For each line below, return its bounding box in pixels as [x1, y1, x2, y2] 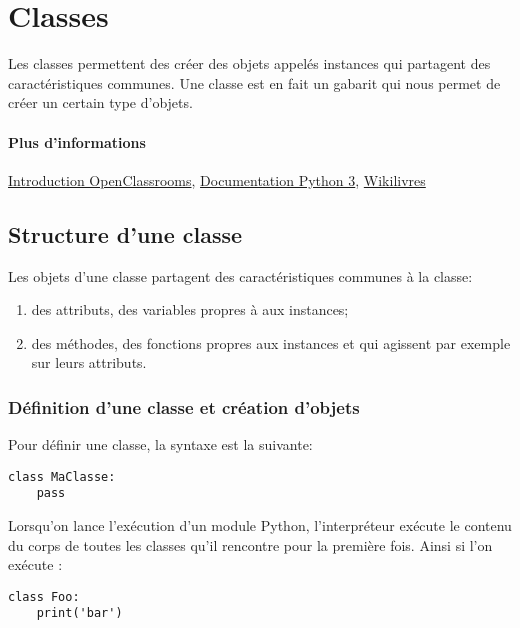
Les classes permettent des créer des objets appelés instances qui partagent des [8, 53, 491, 74]
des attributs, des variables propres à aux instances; [31, 299, 349, 320]
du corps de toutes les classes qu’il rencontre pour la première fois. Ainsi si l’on [8, 534, 493, 555]
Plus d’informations [8, 131, 146, 152]
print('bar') [36, 606, 123, 621]
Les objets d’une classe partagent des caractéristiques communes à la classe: [8, 265, 473, 286]
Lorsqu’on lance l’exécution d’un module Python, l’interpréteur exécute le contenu [8, 515, 512, 535]
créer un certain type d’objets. [8, 92, 193, 113]
